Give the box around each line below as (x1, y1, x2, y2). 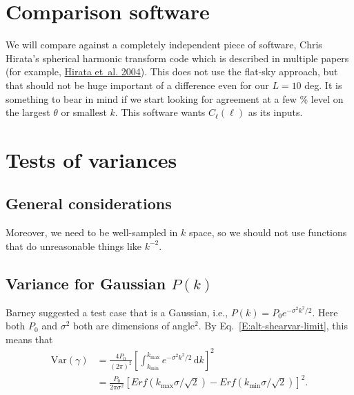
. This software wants (115, 105, 206, 119)
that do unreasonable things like (6, 238, 141, 253)
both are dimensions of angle (73, 318, 195, 333)
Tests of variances (6, 145, 177, 173)
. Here (312, 305, 338, 319)
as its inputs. (248, 105, 303, 119)
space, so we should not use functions (189, 225, 347, 240)
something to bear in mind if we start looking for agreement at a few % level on (6, 91, 344, 106)
